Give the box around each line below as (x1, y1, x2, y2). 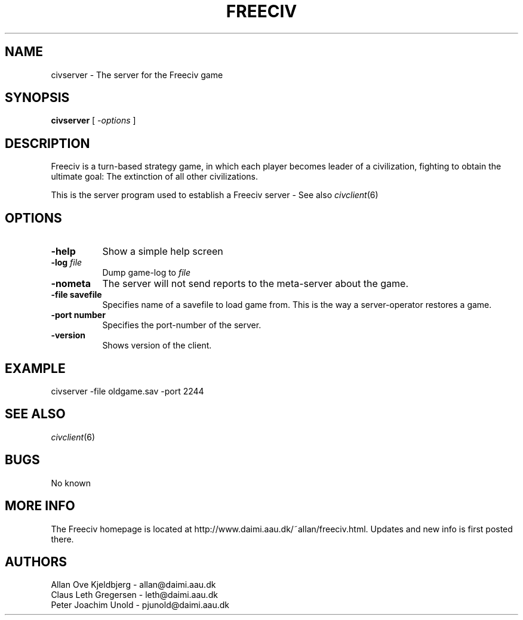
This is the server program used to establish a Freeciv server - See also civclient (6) (51, 190, 379, 201)
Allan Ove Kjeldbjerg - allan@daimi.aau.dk (51, 579, 216, 590)
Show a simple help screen (102, 245, 223, 258)
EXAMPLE (5, 360, 66, 376)
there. (51, 533, 74, 544)
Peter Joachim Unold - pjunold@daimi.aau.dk (51, 600, 230, 610)
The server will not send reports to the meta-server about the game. (102, 277, 408, 290)
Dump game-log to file (102, 267, 191, 278)
